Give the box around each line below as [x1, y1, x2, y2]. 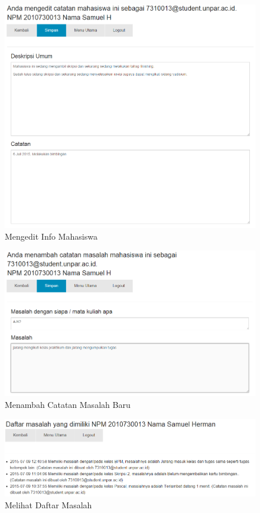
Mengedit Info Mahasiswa [5, 230, 97, 242]
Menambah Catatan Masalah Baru [5, 398, 131, 410]
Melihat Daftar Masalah [5, 498, 92, 511]
